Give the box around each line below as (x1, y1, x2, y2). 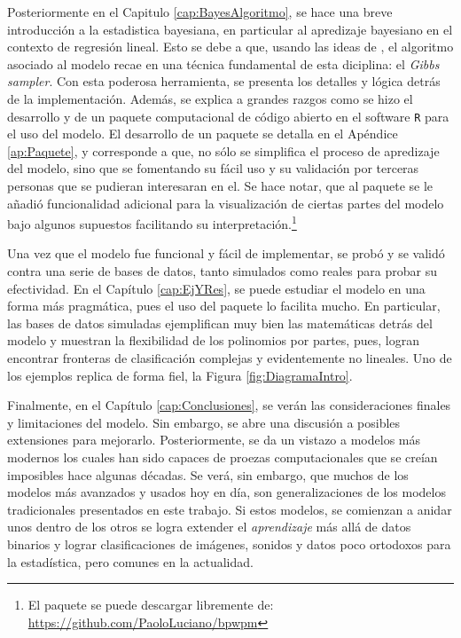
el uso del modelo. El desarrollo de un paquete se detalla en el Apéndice (7, 124, 398, 143)
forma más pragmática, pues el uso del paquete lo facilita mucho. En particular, (7, 296, 441, 315)
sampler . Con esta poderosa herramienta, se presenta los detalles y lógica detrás (7, 72, 441, 91)
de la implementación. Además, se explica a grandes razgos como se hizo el (7, 89, 413, 107)
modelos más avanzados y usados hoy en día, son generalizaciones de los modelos (7, 483, 446, 501)
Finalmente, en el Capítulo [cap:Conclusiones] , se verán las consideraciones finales (7, 396, 451, 414)
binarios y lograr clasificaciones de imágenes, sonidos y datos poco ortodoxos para (7, 534, 451, 553)
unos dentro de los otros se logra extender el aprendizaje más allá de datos (7, 517, 411, 536)
